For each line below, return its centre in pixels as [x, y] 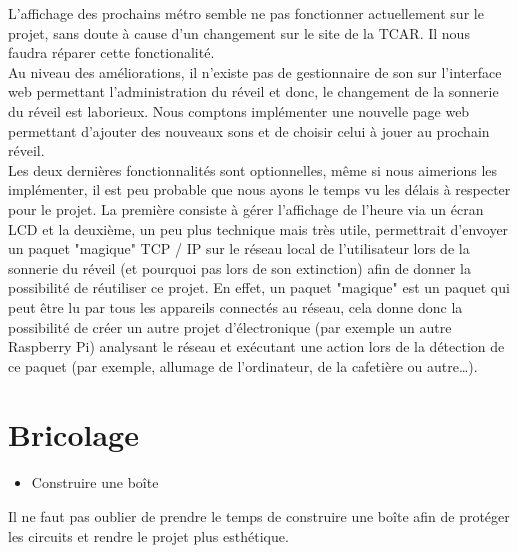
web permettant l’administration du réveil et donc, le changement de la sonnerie [253, 91]
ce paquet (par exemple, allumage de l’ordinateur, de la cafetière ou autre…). [243, 365]
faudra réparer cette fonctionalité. [111, 52]
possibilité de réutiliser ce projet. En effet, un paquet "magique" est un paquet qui [259, 287]
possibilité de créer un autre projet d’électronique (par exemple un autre [230, 326]
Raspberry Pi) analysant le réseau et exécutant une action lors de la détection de [256, 346]
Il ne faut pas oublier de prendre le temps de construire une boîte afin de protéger [259, 516]
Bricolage [73, 434]
